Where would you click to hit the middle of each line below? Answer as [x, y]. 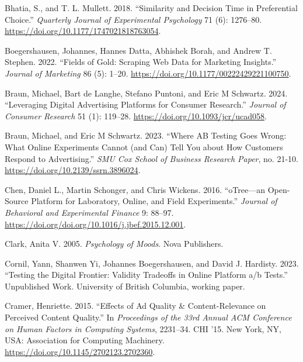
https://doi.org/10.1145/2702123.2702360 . [80, 351]
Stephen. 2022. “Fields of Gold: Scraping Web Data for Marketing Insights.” [141, 62]
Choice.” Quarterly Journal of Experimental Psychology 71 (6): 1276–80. [133, 19]
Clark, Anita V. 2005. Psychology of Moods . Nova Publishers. [114, 244]
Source [17, 201]
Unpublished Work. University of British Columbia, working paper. [125, 286]
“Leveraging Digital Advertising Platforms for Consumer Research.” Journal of [145, 104]
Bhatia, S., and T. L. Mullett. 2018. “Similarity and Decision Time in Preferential [151, 8]
